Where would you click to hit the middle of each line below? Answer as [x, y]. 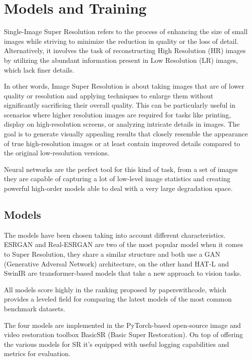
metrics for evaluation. [37, 353]
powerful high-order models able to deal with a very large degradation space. [118, 188]
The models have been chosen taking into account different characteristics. [115, 235]
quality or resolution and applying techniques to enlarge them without [109, 95]
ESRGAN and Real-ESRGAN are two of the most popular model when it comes [124, 244]
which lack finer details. [39, 69]
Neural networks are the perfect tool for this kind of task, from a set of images [121, 169]
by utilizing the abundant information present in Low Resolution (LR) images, [121, 60]
